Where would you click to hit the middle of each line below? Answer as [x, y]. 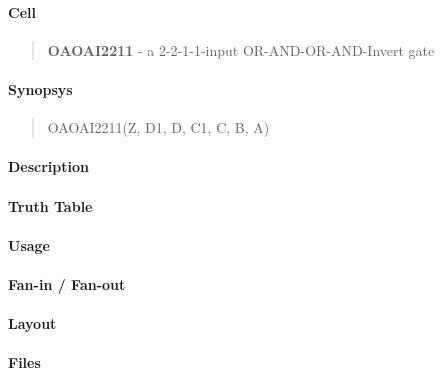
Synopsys [40, 88]
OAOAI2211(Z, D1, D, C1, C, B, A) [158, 127]
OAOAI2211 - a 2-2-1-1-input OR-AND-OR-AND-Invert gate [241, 49]
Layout [32, 323]
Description [49, 166]
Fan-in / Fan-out [67, 283]
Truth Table [50, 205]
